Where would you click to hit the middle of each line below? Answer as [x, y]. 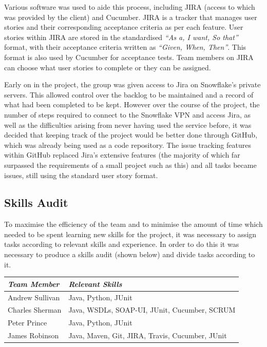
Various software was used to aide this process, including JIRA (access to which [130, 7]
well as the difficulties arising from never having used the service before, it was [128, 124]
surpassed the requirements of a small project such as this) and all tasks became [130, 165]
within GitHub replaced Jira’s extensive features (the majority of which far [122, 155]
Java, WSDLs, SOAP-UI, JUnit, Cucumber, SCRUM [152, 310]
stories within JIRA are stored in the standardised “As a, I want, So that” [121, 37]
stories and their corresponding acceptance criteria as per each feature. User [124, 27]
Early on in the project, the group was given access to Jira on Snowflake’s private [132, 84]
